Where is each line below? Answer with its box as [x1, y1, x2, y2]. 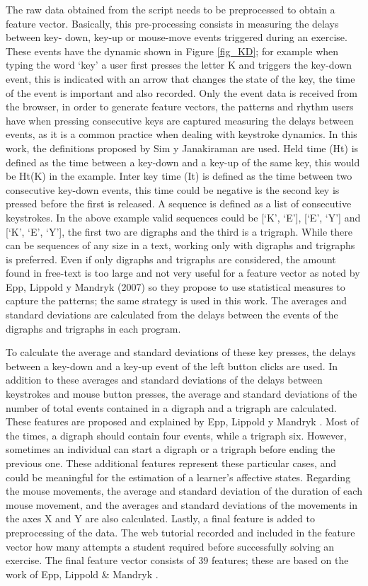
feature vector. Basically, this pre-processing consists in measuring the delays [6, 16, 339, 30]
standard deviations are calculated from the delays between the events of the [6, 307, 338, 322]
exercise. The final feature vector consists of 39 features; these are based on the [6, 553, 349, 568]
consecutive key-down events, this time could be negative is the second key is [6, 182, 340, 197]
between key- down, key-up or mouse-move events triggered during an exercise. [6, 30, 347, 45]
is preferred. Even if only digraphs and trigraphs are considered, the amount [6, 251, 336, 266]
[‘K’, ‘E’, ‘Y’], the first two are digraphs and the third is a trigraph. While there [6, 224, 352, 239]
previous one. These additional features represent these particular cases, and [6, 456, 337, 470]
